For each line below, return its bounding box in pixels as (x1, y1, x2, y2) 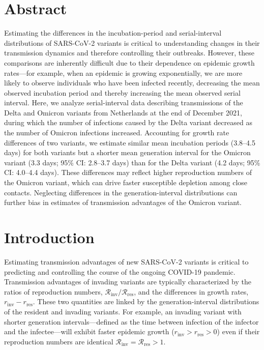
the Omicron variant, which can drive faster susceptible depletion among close (4, 177, 248, 188)
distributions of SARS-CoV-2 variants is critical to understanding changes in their (4, 37, 260, 48)
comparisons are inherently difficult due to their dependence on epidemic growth (4, 57, 255, 68)
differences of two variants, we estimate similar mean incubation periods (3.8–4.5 (4, 137, 256, 148)
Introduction (4, 227, 95, 247)
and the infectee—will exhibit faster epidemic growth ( (4, 326, 174, 337)
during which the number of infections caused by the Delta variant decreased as (4, 117, 252, 128)
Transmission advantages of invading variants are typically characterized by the (4, 276, 251, 287)
